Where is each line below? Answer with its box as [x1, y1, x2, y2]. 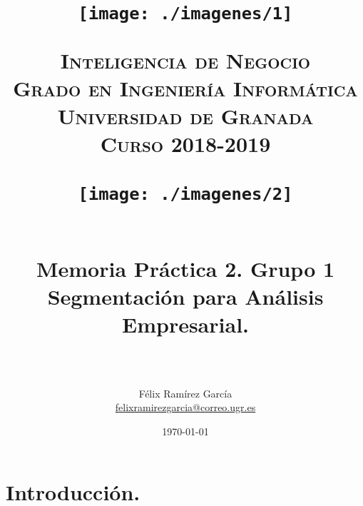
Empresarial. [122, 310, 249, 339]
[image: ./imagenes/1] [78, 4, 293, 24]
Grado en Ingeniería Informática [13, 73, 358, 102]
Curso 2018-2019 [100, 129, 271, 158]
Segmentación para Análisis [47, 281, 324, 310]
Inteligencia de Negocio [60, 45, 311, 74]
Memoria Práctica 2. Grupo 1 [36, 253, 335, 283]
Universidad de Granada [57, 101, 314, 130]
